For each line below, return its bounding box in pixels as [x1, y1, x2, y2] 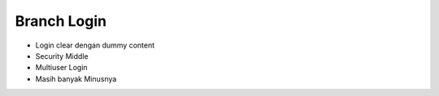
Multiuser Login [35, 63, 89, 73]
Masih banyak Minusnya [35, 73, 117, 84]
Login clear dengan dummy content [35, 40, 155, 50]
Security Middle [35, 51, 89, 61]
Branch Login [15, 12, 107, 30]
